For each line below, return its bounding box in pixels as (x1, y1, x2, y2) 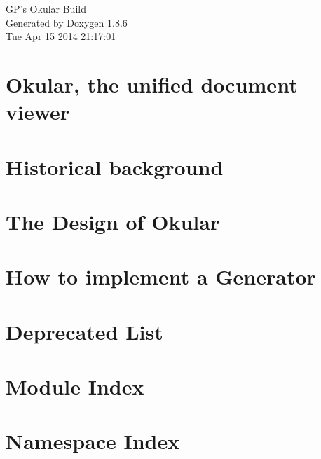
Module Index (6, 372, 144, 401)
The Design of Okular (6, 207, 220, 235)
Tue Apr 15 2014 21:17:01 (6, 29, 116, 43)
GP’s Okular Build (6, 1, 86, 15)
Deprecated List (6, 317, 163, 345)
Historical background (6, 152, 224, 181)
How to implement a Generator (6, 262, 316, 291)
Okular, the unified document (6, 69, 298, 98)
